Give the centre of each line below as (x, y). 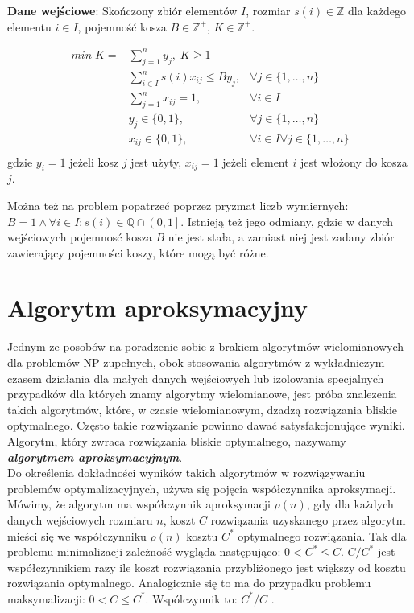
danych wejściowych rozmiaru (80, 519)
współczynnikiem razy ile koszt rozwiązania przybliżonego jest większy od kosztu (207, 567)
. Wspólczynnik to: (191, 598)
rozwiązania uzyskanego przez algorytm (308, 519)
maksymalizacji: (46, 598)
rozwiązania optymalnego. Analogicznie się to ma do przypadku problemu (189, 583)
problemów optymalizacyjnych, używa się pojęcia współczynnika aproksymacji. (202, 488)
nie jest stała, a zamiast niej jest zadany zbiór (281, 237)
